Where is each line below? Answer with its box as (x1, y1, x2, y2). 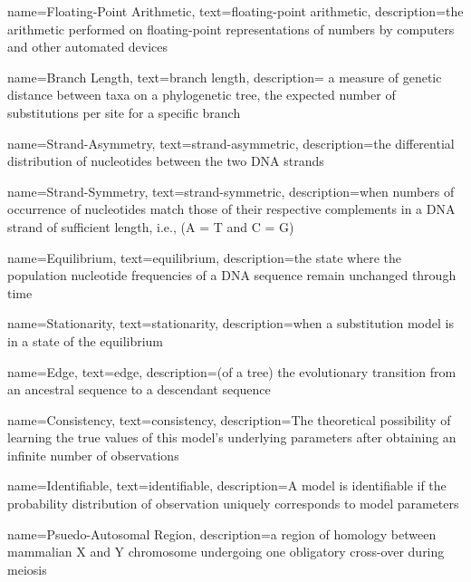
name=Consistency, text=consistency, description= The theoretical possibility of (7, 410, 451, 429)
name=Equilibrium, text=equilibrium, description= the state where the (7, 247, 401, 267)
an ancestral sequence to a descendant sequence (7, 380, 271, 399)
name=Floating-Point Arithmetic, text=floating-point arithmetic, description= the (7, 2, 464, 20)
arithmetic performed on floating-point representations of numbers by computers (7, 19, 455, 38)
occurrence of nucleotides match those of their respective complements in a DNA (7, 199, 456, 218)
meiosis (7, 559, 47, 578)
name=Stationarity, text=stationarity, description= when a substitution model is (7, 314, 454, 333)
